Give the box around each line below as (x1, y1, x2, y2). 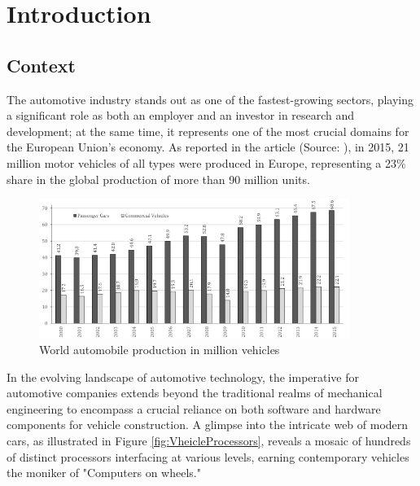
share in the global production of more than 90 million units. (7, 170, 310, 187)
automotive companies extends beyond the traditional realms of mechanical (7, 384, 383, 401)
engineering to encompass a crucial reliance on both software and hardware (7, 400, 381, 417)
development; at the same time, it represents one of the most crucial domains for (7, 122, 409, 139)
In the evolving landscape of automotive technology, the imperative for (7, 368, 360, 385)
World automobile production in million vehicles (39, 341, 280, 358)
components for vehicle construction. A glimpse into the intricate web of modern (7, 416, 409, 433)
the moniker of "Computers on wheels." (7, 464, 201, 481)
